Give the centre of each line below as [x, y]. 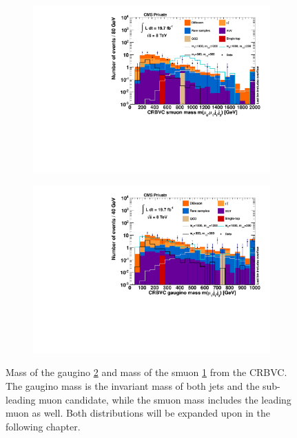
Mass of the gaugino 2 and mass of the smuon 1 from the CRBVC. [146, 372]
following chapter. [43, 426]
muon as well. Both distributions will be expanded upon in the [138, 413]
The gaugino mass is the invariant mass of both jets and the [133, 386]
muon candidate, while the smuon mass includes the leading [165, 399]
